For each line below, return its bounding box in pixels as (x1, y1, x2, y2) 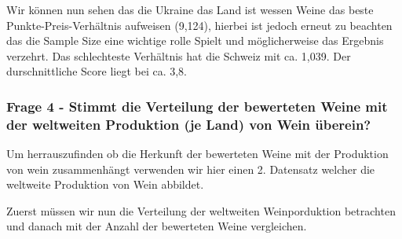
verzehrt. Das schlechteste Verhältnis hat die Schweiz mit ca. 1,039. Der (6, 47, 351, 64)
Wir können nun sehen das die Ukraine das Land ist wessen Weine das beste (6, 2, 374, 17)
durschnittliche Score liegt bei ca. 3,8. (6, 63, 187, 79)
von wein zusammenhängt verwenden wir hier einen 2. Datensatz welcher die (6, 160, 375, 177)
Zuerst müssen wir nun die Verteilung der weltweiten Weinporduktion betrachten (6, 202, 396, 219)
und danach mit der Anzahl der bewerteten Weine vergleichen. (6, 218, 307, 234)
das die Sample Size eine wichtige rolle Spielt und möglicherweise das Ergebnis (6, 32, 384, 49)
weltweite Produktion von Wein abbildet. (6, 176, 204, 193)
